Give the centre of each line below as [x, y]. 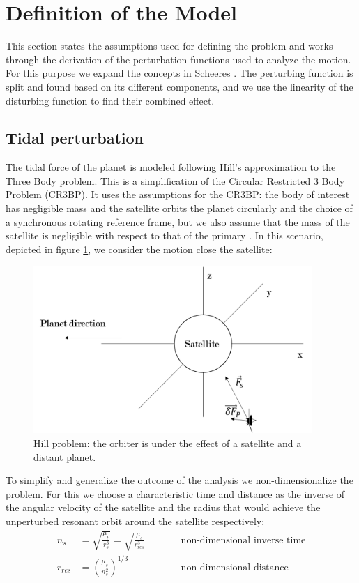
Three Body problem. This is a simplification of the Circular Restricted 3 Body [175, 180]
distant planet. [65, 456]
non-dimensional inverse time [243, 540]
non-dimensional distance [235, 567]
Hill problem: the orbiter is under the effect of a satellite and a [168, 443]
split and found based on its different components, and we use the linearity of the [179, 86]
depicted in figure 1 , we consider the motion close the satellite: [139, 249]
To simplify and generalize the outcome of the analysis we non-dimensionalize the [179, 480]
